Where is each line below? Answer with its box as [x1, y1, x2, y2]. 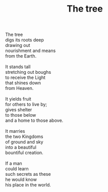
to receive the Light [5, 74, 45, 81]
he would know [5, 176, 37, 182]
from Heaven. [5, 85, 34, 91]
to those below [5, 112, 36, 118]
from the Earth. [5, 53, 37, 59]
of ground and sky [5, 139, 44, 145]
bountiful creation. [5, 150, 44, 156]
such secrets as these [5, 171, 51, 177]
